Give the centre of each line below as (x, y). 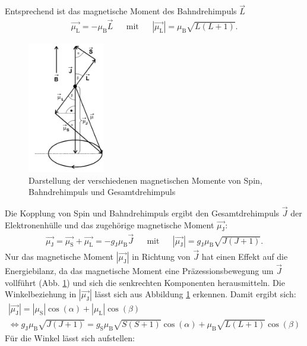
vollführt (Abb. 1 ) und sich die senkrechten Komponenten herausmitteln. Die (145, 282)
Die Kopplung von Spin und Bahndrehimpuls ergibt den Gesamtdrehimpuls (142, 213)
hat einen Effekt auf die (245, 256)
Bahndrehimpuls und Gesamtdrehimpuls (102, 192)
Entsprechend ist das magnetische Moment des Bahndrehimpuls (121, 11)
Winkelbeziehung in (41, 294)
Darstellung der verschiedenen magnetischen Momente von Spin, (145, 180)
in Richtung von (161, 256)
